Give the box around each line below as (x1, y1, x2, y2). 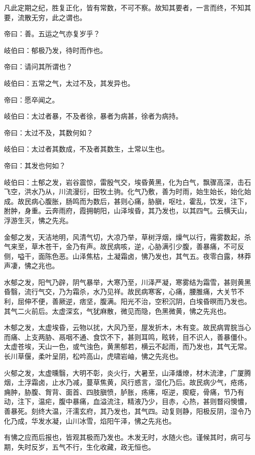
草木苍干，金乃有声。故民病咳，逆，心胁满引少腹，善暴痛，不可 (31, 241, 237, 252)
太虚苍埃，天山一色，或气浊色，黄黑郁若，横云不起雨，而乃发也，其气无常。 (4, 341, 251, 352)
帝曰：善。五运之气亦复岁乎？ (4, 28, 100, 39)
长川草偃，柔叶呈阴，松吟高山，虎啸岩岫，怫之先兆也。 (4, 351, 182, 361)
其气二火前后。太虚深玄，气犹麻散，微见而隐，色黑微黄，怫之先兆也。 (4, 305, 230, 316)
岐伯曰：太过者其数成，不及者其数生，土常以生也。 (4, 144, 169, 154)
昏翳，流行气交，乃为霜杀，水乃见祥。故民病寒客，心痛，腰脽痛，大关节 (4, 286, 237, 297)
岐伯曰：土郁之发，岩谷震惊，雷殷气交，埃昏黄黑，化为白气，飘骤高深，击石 (4, 177, 251, 187)
